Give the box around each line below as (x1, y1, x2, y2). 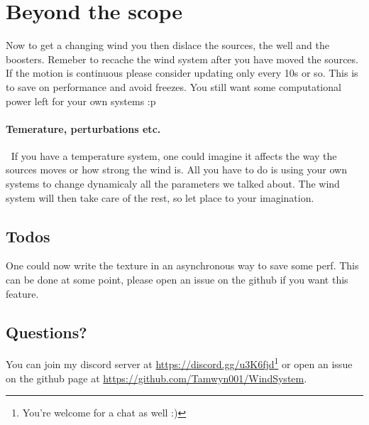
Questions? (6, 321, 87, 343)
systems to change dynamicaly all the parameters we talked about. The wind (6, 176, 340, 191)
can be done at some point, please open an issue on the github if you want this (6, 272, 348, 287)
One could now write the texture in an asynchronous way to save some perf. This (6, 258, 359, 273)
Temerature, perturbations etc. (6, 121, 161, 136)
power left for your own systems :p (6, 93, 156, 108)
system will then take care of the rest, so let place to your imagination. (6, 190, 314, 205)
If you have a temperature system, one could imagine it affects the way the (11, 148, 337, 163)
